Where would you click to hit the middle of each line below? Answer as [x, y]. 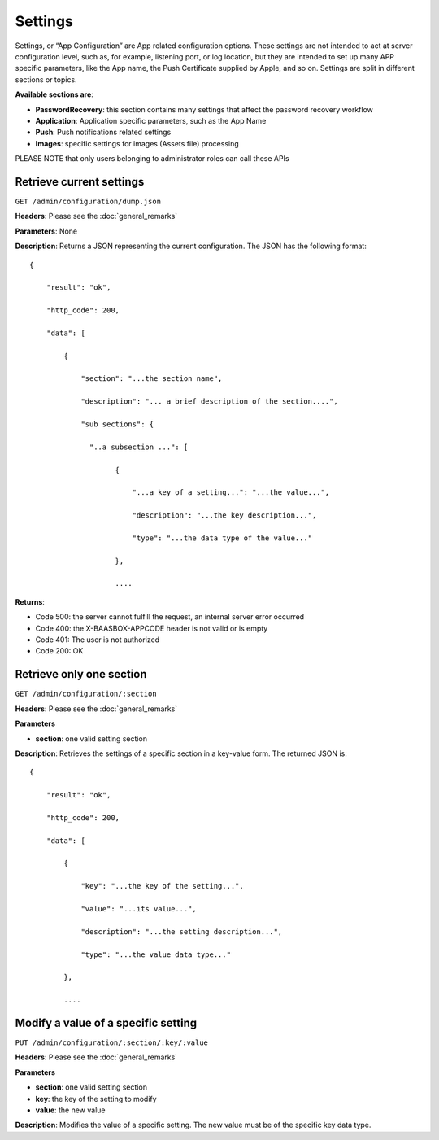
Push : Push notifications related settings [103, 132]
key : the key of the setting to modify [96, 1099]
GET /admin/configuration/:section [86, 694]
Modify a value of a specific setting [106, 1022]
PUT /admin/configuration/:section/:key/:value [112, 1043]
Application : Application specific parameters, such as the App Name [151, 120]
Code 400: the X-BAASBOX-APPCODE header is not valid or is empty [152, 628]
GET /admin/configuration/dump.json [88, 201]
